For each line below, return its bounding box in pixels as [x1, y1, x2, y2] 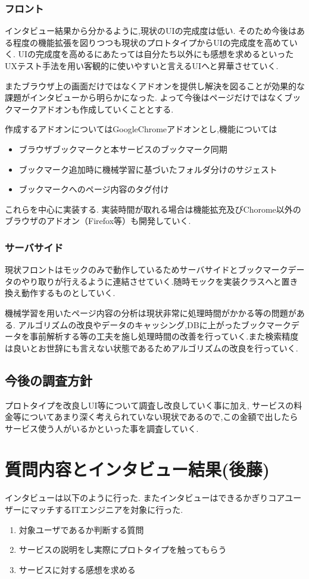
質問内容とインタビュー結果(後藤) [5, 457, 270, 481]
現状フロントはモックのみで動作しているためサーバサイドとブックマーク [5, 263, 288, 276]
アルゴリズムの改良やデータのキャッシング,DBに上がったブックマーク [18, 318, 291, 331]
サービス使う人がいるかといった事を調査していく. [5, 422, 199, 434]
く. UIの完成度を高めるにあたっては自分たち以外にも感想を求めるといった [5, 48, 294, 60]
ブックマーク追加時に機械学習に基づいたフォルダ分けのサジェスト [18, 163, 277, 175]
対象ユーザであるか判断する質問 [18, 523, 144, 536]
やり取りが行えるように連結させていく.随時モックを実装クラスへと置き [21, 275, 298, 287]
